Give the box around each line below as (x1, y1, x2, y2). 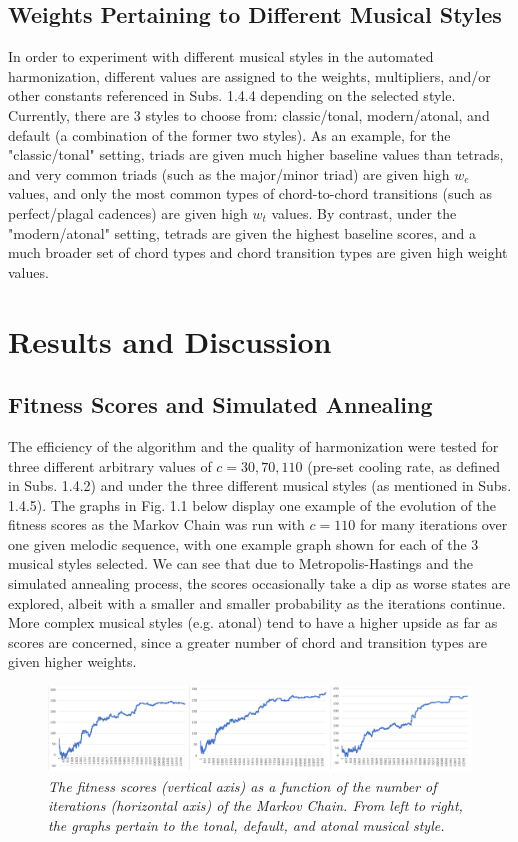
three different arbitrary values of (8, 455, 212, 476)
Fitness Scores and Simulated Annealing (8, 389, 433, 420)
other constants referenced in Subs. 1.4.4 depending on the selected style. (8, 85, 456, 106)
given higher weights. (8, 651, 137, 672)
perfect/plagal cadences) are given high (8, 202, 248, 223)
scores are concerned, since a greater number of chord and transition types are (8, 631, 488, 652)
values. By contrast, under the (271, 202, 457, 223)
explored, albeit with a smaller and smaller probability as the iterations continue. (8, 592, 506, 613)
